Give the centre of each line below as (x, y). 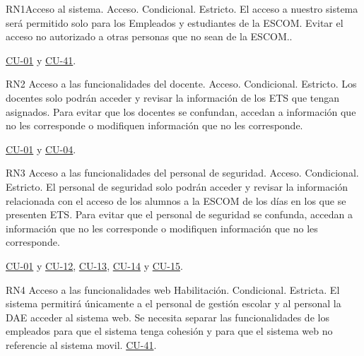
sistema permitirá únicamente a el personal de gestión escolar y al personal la (174, 303)
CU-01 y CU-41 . (41, 60)
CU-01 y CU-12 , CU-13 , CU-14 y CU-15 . (94, 265)
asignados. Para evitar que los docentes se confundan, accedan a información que (181, 111)
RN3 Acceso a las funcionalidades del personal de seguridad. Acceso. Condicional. (182, 173)
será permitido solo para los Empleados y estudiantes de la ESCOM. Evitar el (175, 22)
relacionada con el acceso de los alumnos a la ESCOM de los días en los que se (176, 200)
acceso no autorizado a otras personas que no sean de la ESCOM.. (149, 36)
